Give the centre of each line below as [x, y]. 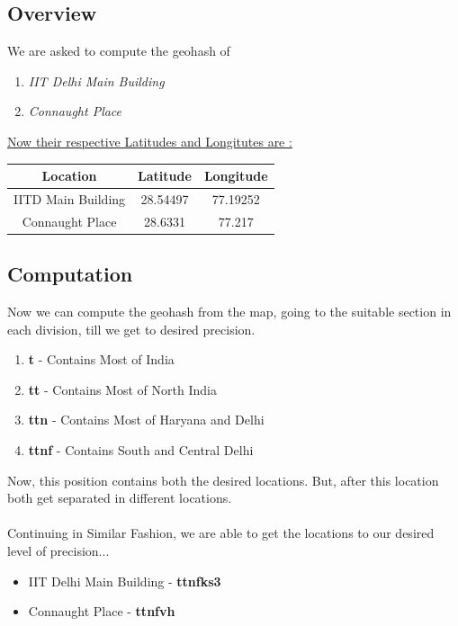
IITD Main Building [70, 198]
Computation [70, 274]
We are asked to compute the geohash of [119, 51]
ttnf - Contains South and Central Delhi [141, 450]
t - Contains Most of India [101, 359]
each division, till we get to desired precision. [131, 329]
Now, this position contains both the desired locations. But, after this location [223, 480]
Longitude [236, 176]
